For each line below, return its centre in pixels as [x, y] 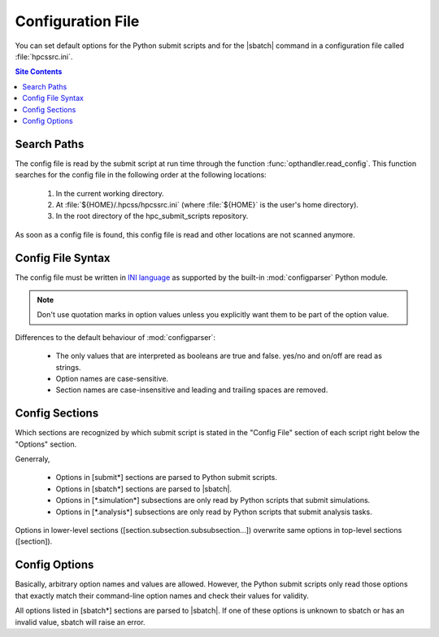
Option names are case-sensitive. [112, 379]
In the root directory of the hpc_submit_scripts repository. [152, 216]
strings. [68, 367]
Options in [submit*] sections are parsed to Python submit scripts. [167, 478]
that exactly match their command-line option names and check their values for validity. [162, 596]
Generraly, [33, 459]
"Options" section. [46, 444]
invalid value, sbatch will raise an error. [80, 622]
